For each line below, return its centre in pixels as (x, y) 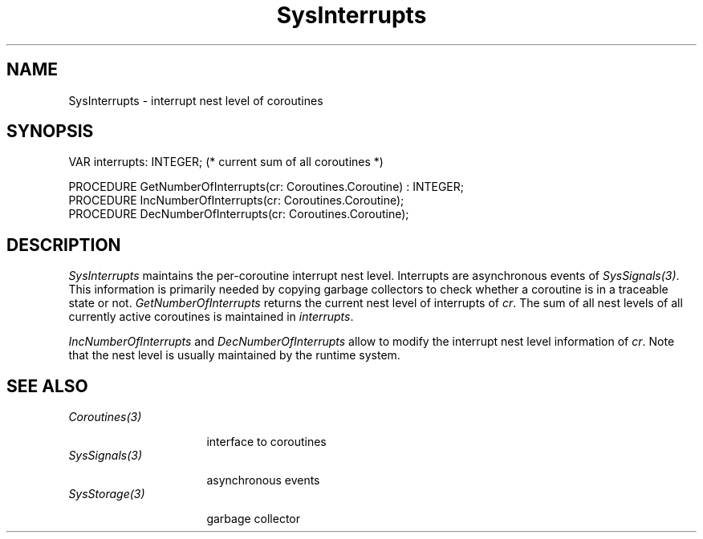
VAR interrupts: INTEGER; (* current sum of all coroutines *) (226, 162)
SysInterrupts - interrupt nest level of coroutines (196, 100)
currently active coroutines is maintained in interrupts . (211, 317)
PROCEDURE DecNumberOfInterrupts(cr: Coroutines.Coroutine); (239, 214)
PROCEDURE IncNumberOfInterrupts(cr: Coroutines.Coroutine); (236, 201)
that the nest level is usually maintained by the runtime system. (234, 355)
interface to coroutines (266, 442)
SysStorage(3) (107, 494)
